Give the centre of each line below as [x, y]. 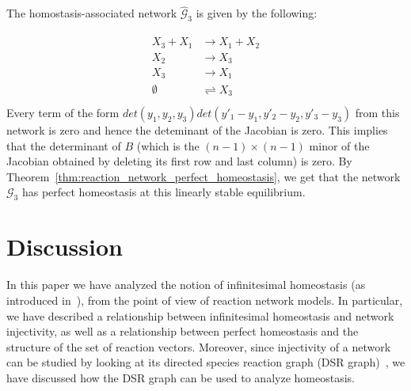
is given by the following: [257, 13]
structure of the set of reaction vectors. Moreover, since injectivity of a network [199, 346]
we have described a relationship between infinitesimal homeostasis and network [200, 315]
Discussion [65, 247]
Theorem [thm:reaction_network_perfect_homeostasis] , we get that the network [204, 176]
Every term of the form [63, 113]
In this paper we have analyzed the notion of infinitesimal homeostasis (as [186, 285]
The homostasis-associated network [92, 13]
